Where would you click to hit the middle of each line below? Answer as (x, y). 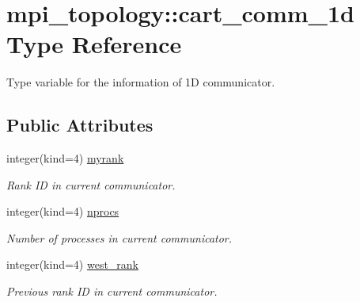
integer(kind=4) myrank (65, 158)
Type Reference (94, 44)
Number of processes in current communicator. (119, 237)
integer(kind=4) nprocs (63, 211)
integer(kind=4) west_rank (73, 264)
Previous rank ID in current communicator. (112, 291)
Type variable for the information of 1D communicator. (141, 82)
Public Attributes (80, 125)
